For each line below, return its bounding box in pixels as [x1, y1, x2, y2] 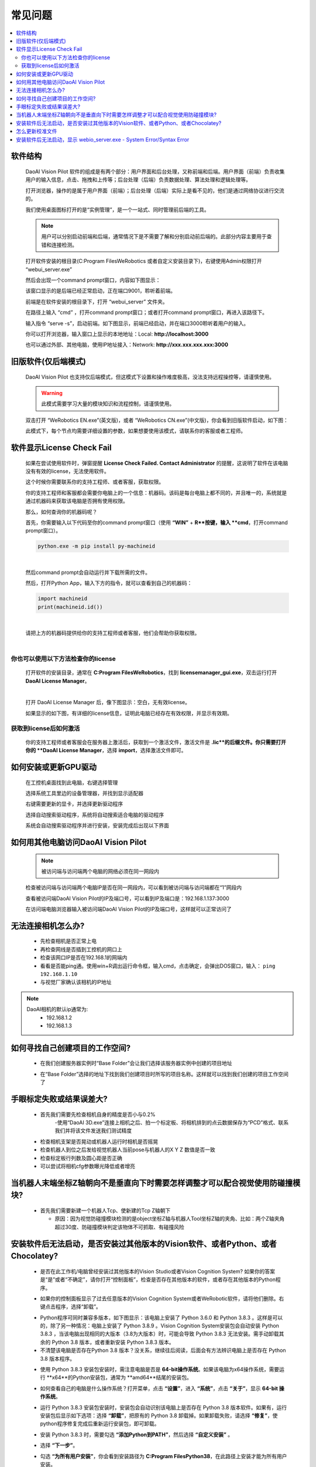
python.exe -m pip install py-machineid [37, 543, 155, 550]
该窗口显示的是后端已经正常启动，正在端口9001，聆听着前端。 [25, 288, 176, 295]
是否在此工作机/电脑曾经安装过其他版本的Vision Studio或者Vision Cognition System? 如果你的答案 [40, 1267, 275, 1275]
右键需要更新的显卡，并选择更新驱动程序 [25, 800, 123, 807]
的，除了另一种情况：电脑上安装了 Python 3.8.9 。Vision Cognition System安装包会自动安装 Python [40, 1322, 279, 1329]
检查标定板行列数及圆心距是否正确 [40, 1154, 122, 1161]
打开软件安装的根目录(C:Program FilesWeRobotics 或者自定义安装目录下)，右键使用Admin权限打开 [25, 258, 262, 265]
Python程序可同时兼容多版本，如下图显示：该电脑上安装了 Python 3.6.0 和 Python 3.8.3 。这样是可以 [40, 1314, 283, 1321]
